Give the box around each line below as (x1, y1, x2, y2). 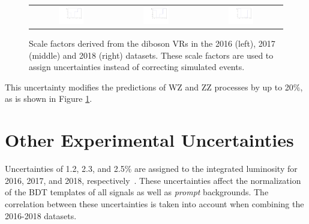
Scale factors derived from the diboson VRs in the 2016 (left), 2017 (29, 37, 275, 50)
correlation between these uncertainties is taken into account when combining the (5, 197, 304, 210)
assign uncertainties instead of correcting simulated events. (29, 60, 245, 73)
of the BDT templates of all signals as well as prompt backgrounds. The (5, 186, 269, 198)
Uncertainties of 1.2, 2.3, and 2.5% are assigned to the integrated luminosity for (5, 162, 298, 175)
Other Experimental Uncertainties (5, 128, 294, 152)
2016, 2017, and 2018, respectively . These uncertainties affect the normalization (5, 174, 301, 186)
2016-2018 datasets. (5, 209, 77, 222)
